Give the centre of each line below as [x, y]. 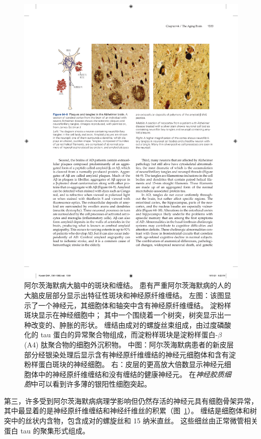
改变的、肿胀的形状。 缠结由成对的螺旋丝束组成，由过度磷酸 [131, 324]
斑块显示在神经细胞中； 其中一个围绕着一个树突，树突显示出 [124, 315]
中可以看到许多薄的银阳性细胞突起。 [91, 384]
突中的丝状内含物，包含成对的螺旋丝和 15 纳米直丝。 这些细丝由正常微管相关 [131, 421]
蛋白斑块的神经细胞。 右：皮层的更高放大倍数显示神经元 [131, 364]
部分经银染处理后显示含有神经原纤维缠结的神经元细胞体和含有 [126, 354]
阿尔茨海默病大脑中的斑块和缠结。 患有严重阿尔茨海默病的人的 [128, 285]
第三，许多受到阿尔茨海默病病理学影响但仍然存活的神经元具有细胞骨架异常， [131, 400]
